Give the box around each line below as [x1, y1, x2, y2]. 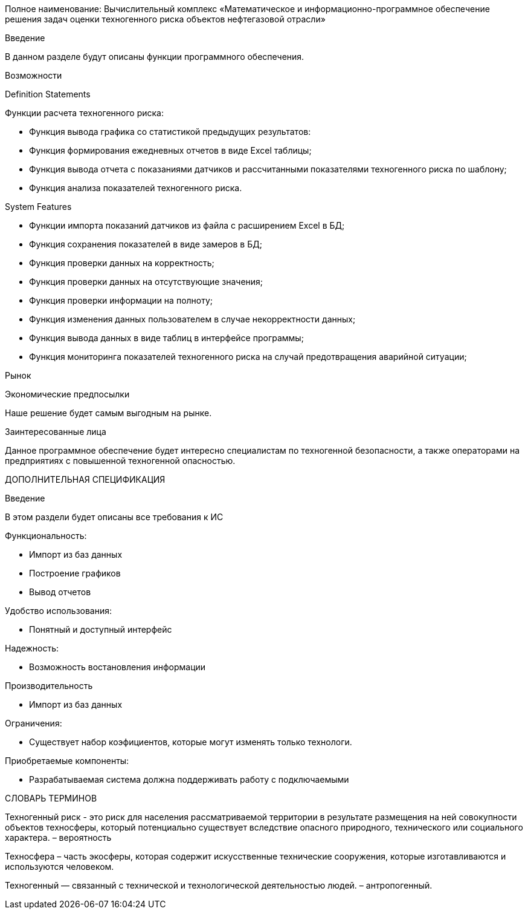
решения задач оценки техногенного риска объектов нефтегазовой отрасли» [5, 14, 326, 24]
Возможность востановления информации [29, 662, 206, 672]
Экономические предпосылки [5, 389, 130, 399]
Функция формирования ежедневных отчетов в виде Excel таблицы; [29, 145, 312, 155]
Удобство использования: [5, 606, 112, 616]
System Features [5, 201, 72, 212]
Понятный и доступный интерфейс [29, 624, 172, 635]
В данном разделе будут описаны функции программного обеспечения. [5, 51, 304, 62]
